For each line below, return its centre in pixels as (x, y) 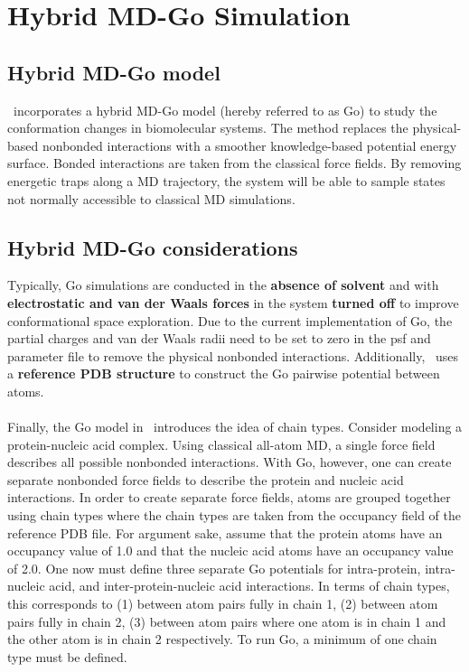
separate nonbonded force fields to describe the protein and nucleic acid (206, 479)
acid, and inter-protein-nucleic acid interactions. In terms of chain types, (249, 586)
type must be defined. (67, 656)
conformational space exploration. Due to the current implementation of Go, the (230, 320)
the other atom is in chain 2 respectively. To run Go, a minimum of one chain (222, 639)
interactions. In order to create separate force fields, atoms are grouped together (229, 497)
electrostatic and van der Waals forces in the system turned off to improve (233, 302)
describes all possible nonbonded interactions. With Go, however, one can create (230, 462)
